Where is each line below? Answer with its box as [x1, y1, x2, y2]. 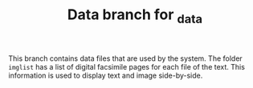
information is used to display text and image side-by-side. [8, 70, 203, 80]
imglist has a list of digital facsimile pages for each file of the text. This [8, 62, 245, 71]
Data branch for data [67, 6, 203, 26]
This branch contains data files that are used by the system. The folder [8, 54, 243, 63]
